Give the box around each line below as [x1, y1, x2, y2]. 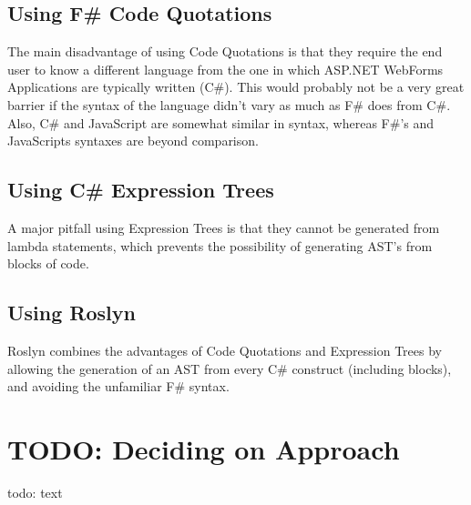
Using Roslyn [7, 298, 136, 327]
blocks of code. [7, 254, 89, 273]
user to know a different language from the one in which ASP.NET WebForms [7, 59, 444, 78]
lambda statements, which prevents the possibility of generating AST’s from [7, 236, 433, 255]
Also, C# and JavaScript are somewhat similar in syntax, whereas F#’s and [7, 113, 435, 132]
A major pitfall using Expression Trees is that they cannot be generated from [7, 217, 440, 237]
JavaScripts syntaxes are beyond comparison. [7, 131, 259, 150]
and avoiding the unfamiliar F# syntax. [7, 377, 230, 396]
